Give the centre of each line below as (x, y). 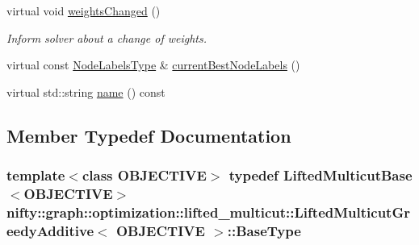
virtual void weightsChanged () (84, 10)
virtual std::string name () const (86, 91)
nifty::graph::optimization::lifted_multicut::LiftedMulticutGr (208, 212)
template (36, 175)
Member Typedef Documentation (149, 135)
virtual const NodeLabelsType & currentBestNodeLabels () (153, 65)
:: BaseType (264, 230)
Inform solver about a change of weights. (107, 37)
